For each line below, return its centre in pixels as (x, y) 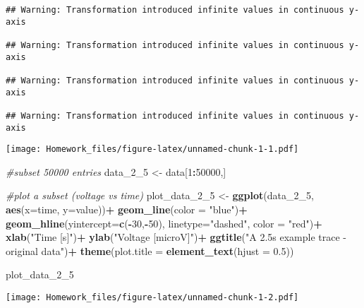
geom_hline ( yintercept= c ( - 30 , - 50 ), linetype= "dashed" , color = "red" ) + (164, 223)
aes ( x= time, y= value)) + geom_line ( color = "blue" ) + (127, 209)
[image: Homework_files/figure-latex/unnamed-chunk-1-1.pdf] (152, 149)
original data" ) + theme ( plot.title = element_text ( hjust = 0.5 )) (150, 250)
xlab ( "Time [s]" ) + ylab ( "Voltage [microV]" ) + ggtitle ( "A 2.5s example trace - (176, 237)
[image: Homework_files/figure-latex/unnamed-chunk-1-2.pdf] (152, 298)
